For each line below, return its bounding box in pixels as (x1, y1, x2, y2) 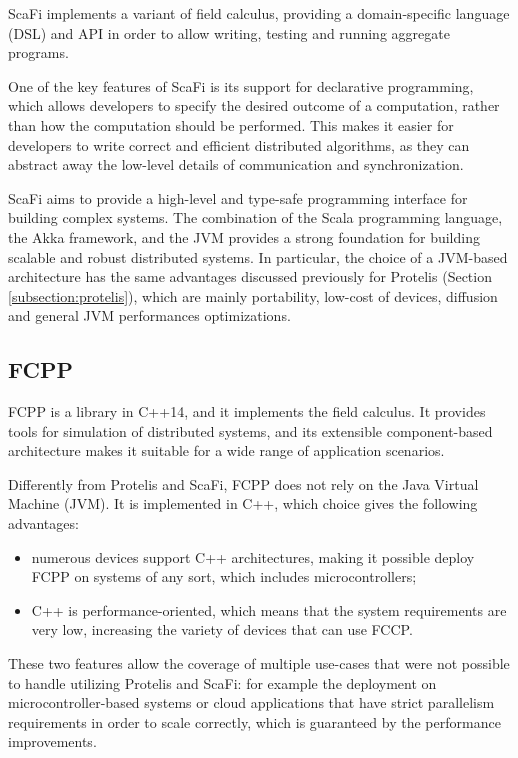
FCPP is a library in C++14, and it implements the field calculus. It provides (8, 401, 486, 422)
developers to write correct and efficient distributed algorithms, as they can (8, 134, 470, 155)
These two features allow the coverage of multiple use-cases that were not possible (8, 653, 510, 674)
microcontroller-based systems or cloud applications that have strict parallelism (8, 692, 495, 713)
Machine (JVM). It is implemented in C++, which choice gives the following (8, 493, 478, 514)
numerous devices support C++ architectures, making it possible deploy (31, 546, 475, 567)
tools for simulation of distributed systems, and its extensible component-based (8, 420, 493, 441)
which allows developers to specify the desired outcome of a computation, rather (8, 95, 500, 116)
